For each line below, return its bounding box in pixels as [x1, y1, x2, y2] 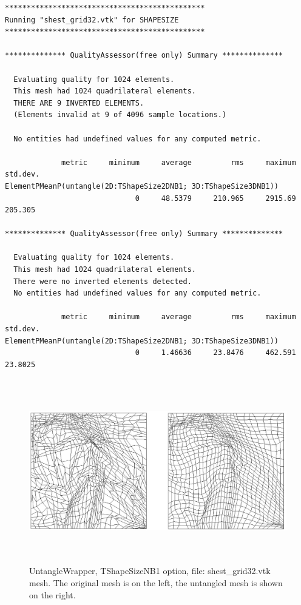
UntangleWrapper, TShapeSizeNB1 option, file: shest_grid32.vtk [29, 564, 271, 577]
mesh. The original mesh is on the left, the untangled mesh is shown [29, 576, 283, 589]
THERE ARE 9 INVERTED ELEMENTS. [13, 98, 144, 107]
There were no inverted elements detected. [13, 277, 192, 286]
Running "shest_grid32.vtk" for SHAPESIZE [5, 15, 179, 24]
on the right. [29, 588, 76, 601]
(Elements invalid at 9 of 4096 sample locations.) [13, 110, 227, 120]
